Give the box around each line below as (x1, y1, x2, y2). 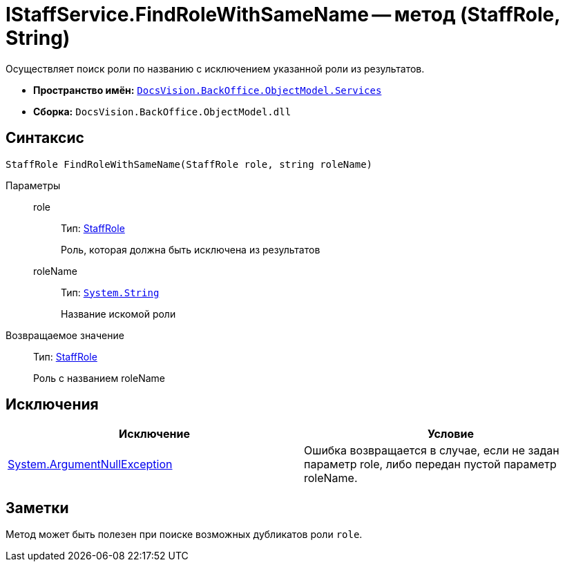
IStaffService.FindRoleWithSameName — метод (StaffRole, (6, 3, 560, 26)
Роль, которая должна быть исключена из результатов (61, 243, 320, 256)
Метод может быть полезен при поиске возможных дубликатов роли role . (6, 528, 363, 541)
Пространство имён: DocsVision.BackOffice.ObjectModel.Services (33, 84, 382, 96)
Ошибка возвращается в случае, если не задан (304, 443, 559, 458)
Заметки (6, 499, 69, 517)
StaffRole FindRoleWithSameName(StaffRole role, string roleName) (6, 158, 373, 170)
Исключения (6, 396, 99, 414)
